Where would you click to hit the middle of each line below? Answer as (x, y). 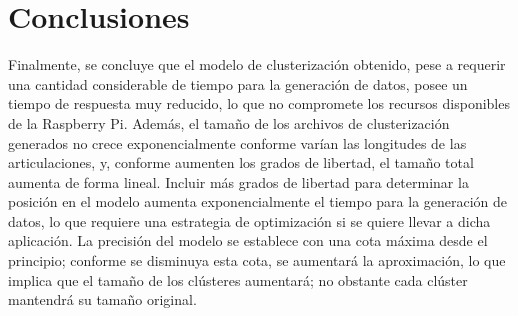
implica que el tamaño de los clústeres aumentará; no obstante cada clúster (238, 279)
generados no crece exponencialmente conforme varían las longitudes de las (237, 142)
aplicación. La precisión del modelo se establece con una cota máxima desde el (248, 240)
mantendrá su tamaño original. (102, 299)
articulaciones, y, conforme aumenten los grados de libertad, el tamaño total (241, 162)
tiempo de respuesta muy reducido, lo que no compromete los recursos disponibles (259, 103)
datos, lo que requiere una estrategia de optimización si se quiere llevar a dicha (249, 220)
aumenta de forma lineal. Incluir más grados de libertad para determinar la (238, 181)
